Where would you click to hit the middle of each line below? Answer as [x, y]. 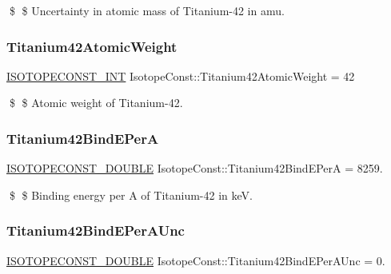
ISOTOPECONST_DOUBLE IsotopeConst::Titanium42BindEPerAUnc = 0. [196, 260]
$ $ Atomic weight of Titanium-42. [96, 103]
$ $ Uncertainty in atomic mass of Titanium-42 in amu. [147, 10]
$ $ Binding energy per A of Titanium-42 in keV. [131, 195]
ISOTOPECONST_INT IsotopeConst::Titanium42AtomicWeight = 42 [181, 75]
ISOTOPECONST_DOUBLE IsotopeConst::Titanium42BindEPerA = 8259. [195, 168]
